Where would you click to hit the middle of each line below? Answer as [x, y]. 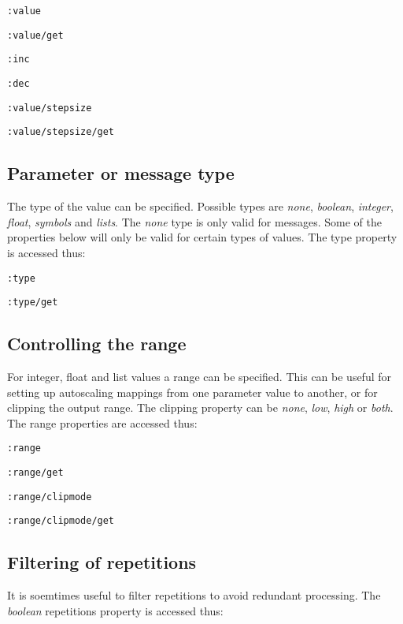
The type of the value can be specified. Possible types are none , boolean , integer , [200, 206]
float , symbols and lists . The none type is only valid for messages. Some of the [194, 221]
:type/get [33, 303]
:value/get [35, 35]
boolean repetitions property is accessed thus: [115, 610]
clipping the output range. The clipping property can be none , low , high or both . [200, 407]
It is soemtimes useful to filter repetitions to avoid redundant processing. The [194, 595]
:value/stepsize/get [61, 132]
